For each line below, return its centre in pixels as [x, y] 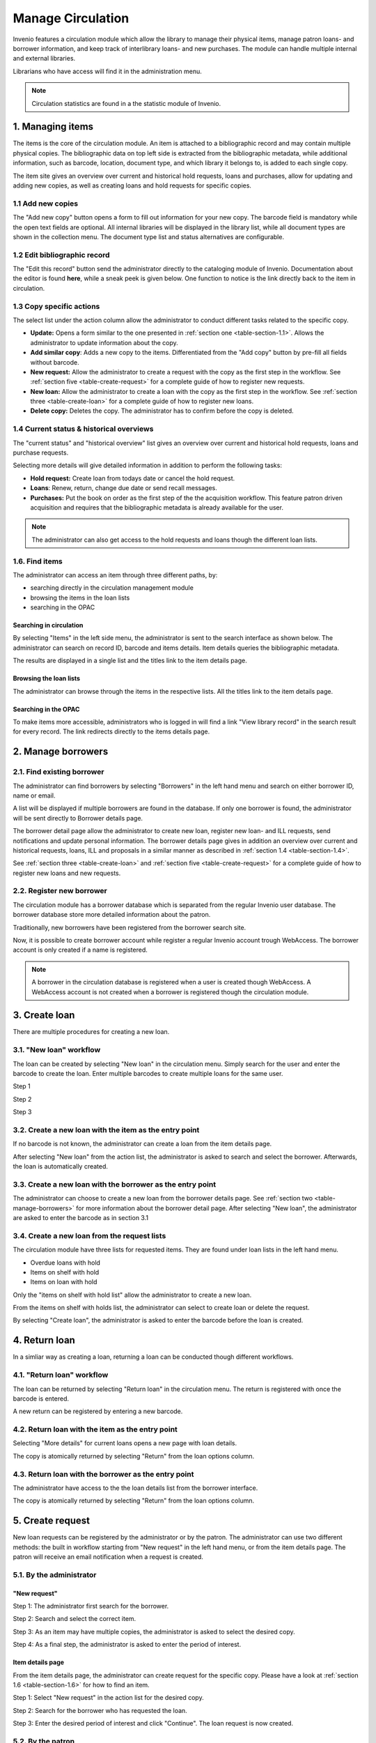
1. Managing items [53, 127]
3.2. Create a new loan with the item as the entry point [106, 1129]
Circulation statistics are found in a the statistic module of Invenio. [126, 103]
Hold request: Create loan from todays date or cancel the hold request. [133, 478]
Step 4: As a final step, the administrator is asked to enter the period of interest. [127, 1645]
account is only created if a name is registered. [80, 950]
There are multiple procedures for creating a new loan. [91, 1032]
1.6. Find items [38, 561]
